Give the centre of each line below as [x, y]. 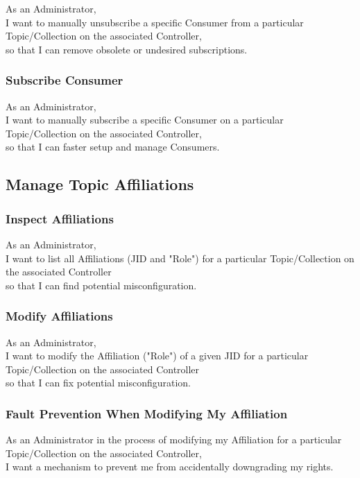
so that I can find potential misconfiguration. [101, 285]
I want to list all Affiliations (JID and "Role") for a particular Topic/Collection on [180, 258]
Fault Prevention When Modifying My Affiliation [147, 413]
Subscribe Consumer [65, 80]
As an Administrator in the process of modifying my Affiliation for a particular [174, 439]
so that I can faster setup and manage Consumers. [113, 147]
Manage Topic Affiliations [100, 184]
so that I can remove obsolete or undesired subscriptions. [127, 49]
